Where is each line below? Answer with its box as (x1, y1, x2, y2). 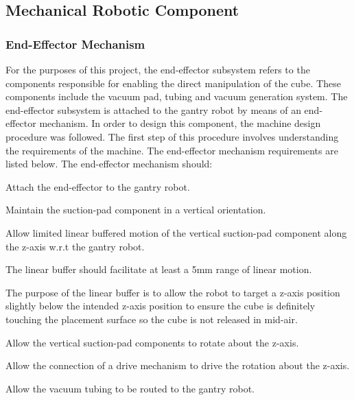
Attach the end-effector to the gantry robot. (5, 179, 190, 193)
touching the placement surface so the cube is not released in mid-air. (5, 311, 298, 326)
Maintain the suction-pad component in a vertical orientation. (5, 202, 266, 217)
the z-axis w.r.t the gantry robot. (5, 239, 145, 253)
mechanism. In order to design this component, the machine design (39, 116, 321, 130)
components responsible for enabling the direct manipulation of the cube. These (5, 75, 341, 90)
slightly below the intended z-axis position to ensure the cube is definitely (5, 298, 316, 313)
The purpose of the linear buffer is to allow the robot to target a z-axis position (5, 285, 340, 299)
